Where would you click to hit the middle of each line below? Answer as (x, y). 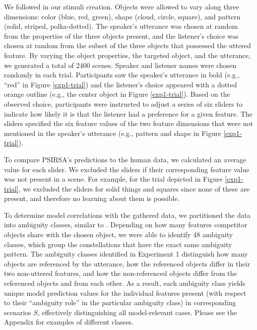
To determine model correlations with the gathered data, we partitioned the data (127, 215)
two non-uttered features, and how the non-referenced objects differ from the (121, 273)
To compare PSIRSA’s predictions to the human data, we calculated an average (125, 159)
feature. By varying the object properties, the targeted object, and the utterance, (127, 55)
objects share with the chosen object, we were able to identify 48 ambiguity (119, 234)
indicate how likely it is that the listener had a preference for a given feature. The (128, 113)
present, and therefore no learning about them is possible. (92, 198)
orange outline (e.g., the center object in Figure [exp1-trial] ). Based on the (117, 94)
